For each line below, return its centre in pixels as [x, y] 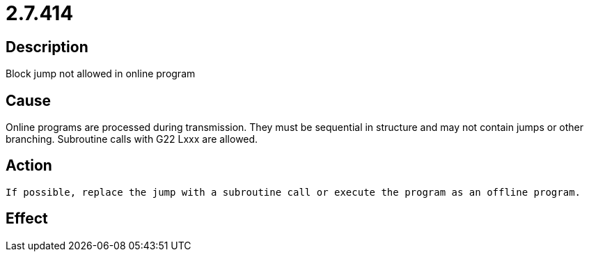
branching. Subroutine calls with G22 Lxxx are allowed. [132, 139]
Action [29, 166]
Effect [27, 219]
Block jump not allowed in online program [101, 74]
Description [47, 47]
